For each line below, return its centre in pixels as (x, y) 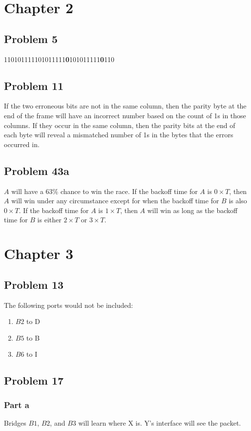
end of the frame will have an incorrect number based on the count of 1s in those (125, 115)
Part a (17, 404)
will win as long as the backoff (192, 210)
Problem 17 (34, 380)
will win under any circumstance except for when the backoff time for (115, 201)
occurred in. (22, 144)
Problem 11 (34, 85)
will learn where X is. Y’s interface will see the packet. (160, 422)
